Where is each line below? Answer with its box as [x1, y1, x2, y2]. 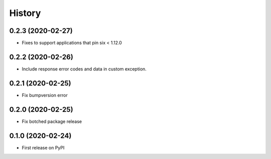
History [9, 7, 41, 18]
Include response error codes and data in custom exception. [22, 65, 147, 72]
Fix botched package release [22, 118, 82, 124]
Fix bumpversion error [22, 92, 68, 98]
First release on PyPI [22, 144, 65, 150]
